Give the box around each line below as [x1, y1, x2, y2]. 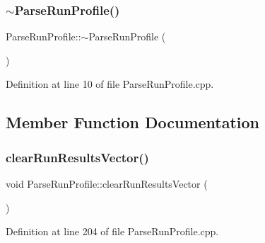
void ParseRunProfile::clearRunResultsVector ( [6, 176, 208, 191]
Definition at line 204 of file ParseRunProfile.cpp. [6, 224, 219, 239]
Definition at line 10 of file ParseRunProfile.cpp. [6, 77, 214, 91]
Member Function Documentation [6, 111, 260, 133]
